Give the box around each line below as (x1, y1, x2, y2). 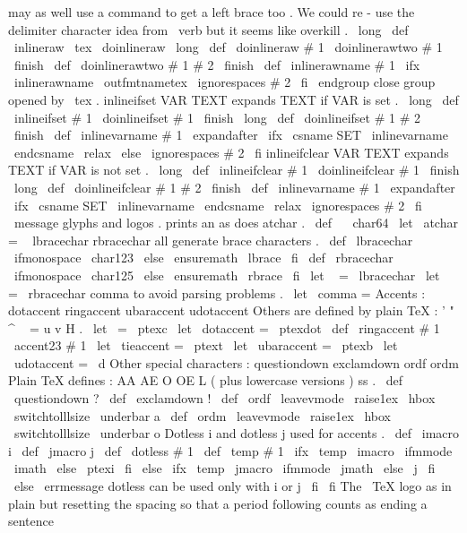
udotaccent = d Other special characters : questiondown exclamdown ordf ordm (13, 353, 459, 372)
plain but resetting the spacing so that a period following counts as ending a (8, 494, 428, 512)
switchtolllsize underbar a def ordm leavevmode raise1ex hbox (13, 406, 392, 425)
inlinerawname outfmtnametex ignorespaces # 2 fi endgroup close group (13, 73, 436, 91)
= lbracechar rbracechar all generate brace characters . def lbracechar (8, 230, 413, 249)
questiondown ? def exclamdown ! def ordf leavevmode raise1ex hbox (13, 389, 436, 408)
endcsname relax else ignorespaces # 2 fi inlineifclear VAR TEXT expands (13, 142, 449, 161)
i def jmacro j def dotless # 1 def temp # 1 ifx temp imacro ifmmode (8, 441, 453, 460)
